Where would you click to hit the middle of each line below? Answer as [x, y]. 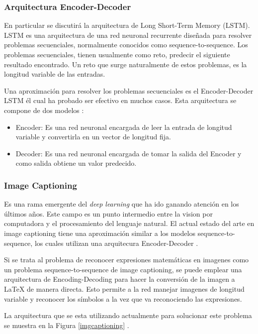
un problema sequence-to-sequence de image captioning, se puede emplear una [123, 269]
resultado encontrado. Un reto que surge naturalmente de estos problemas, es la [126, 64]
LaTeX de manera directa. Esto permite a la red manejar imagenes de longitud [124, 288]
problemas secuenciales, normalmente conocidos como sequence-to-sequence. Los [126, 45]
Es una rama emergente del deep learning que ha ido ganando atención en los [122, 204]
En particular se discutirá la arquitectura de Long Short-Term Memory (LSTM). [127, 25]
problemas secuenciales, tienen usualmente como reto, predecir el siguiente [117, 54]
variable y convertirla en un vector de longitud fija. [93, 137]
